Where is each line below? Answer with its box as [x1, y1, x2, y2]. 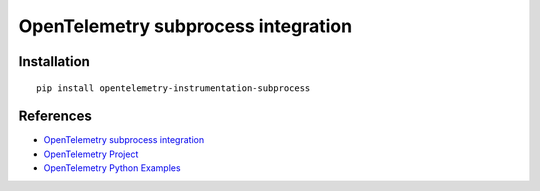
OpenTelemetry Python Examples [43, 162, 181, 174]
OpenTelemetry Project [43, 148, 139, 160]
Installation [18, 53, 90, 70]
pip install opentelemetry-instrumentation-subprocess [36, 82, 311, 94]
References [18, 108, 92, 125]
